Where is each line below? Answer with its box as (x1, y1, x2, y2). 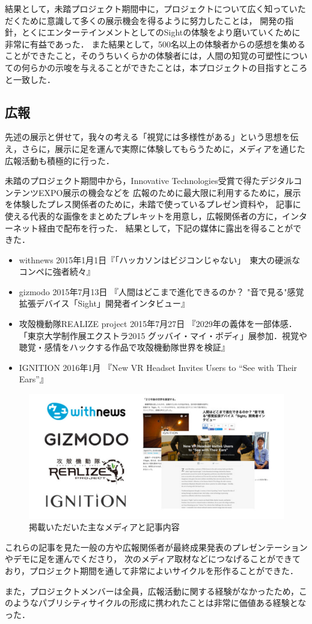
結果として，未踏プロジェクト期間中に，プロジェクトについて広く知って (5, 2, 289, 14)
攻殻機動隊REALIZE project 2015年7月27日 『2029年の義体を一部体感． (19, 317, 297, 330)
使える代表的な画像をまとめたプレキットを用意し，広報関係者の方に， (5, 209, 282, 222)
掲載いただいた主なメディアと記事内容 (29, 521, 180, 533)
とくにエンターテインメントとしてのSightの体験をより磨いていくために (21, 26, 301, 38)
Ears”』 (19, 373, 48, 385)
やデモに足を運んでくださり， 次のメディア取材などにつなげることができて (5, 552, 301, 565)
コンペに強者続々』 (19, 265, 95, 278)
